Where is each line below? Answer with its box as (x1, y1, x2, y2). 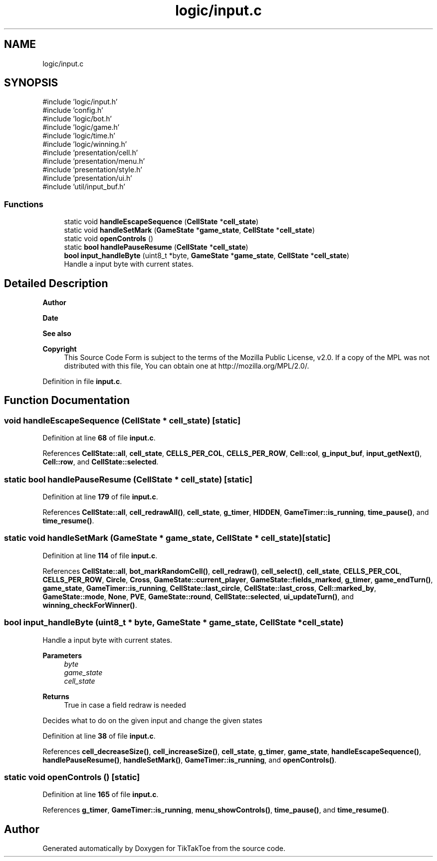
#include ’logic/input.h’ (42, 97, 118, 106)
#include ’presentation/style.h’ (42, 165, 142, 174)
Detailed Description (4, 277, 108, 290)
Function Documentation (4, 394, 130, 407)
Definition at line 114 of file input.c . (42, 551, 158, 560)
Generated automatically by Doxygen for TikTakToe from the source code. (42, 844, 285, 853)
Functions (4, 199, 43, 209)
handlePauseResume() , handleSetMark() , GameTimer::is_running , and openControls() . (42, 755, 337, 764)
